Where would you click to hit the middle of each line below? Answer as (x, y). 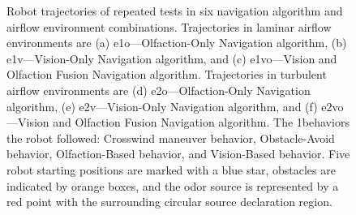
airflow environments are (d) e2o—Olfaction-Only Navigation (159, 90)
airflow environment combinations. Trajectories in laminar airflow (169, 26)
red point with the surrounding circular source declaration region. (169, 202)
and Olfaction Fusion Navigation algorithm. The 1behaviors (201, 122)
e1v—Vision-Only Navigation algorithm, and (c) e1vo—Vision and (172, 58)
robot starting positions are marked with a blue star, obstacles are (171, 169)
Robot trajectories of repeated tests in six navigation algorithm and (175, 11)
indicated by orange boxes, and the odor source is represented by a (173, 185)
